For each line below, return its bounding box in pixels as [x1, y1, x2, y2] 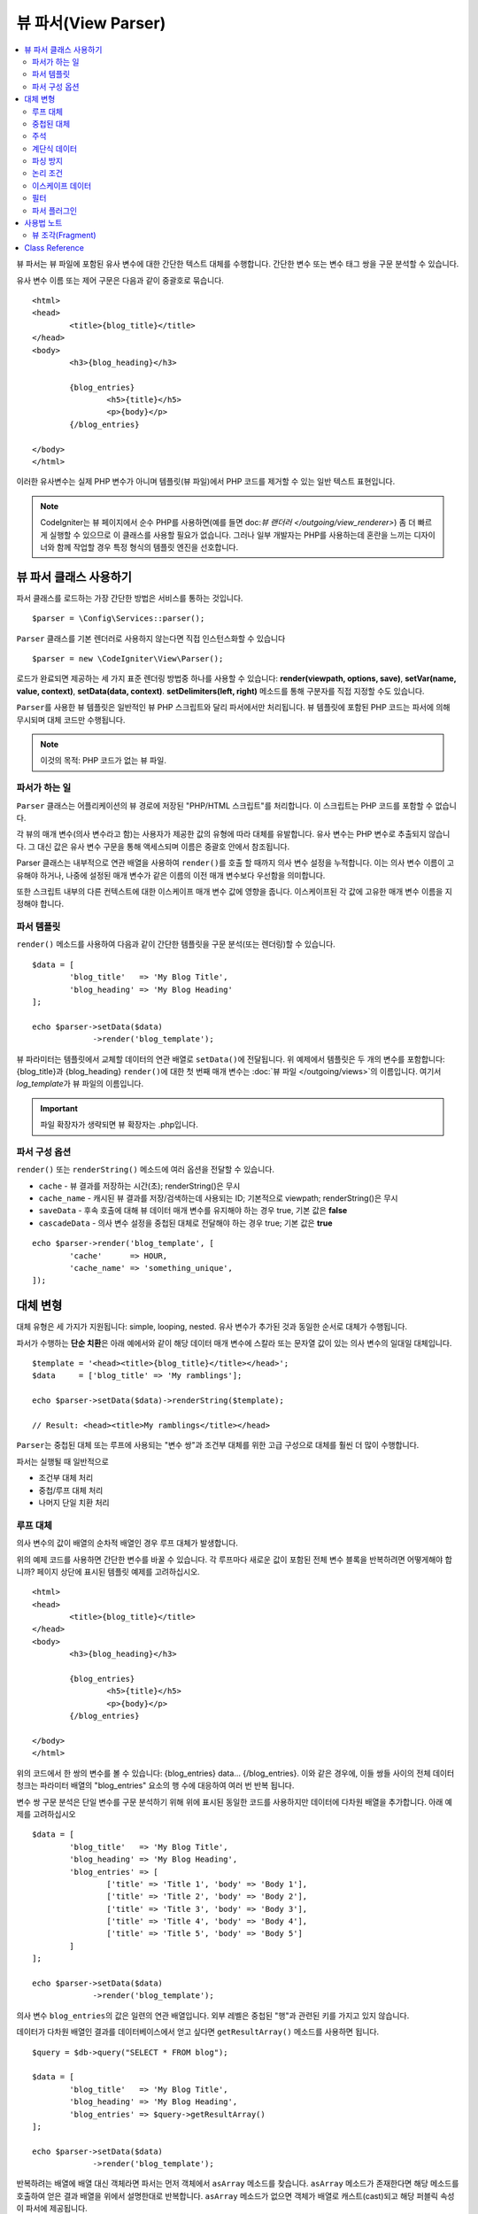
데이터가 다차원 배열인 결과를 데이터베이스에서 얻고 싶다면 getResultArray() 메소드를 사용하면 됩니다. [16, 2026, 380, 2037]
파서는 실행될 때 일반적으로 [16, 1456, 110, 1467]
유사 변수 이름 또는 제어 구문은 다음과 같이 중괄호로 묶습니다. [16, 275, 225, 285]
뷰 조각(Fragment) [32, 230, 96, 241]
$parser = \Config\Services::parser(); [32, 614, 205, 623]
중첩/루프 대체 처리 [38, 1484, 104, 1496]
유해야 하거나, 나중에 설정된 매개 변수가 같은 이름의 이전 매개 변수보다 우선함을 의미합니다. [16, 870, 326, 880]
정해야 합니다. [16, 899, 65, 910]
